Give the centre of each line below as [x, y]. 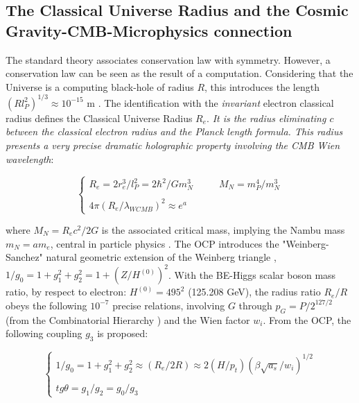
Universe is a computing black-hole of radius [100, 86]
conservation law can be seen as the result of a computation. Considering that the [179, 73]
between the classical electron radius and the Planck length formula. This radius [174, 131]
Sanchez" [24, 257]
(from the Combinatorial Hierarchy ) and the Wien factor [128, 319]
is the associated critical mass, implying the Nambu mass [223, 230]
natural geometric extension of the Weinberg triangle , [161, 257]
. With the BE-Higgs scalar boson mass [252, 274]
